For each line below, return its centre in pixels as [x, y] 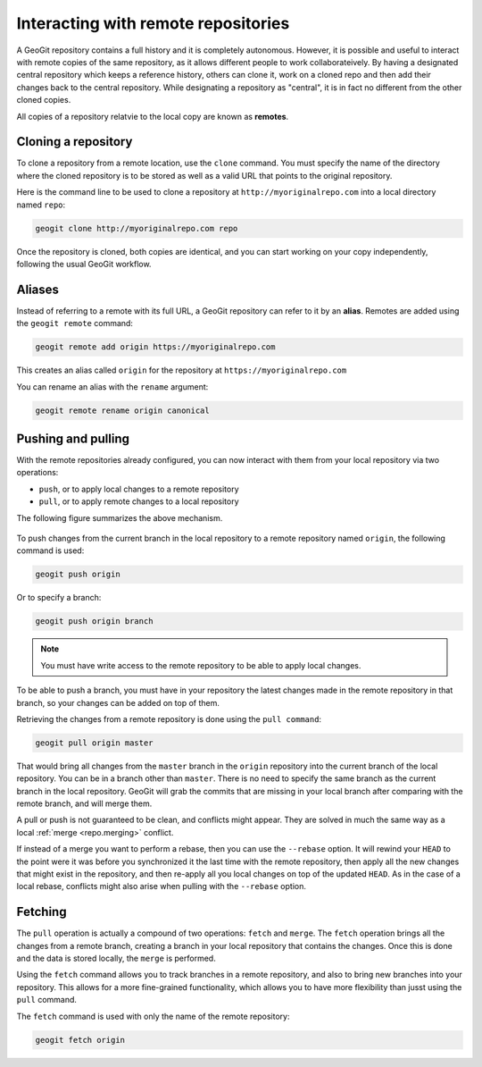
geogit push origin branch [94, 622]
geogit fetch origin [80, 1040]
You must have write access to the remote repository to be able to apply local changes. [201, 665]
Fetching [42, 912]
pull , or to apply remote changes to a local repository [139, 501]
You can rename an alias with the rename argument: [112, 386]
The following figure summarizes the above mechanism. [120, 517]
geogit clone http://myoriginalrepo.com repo [137, 228]
